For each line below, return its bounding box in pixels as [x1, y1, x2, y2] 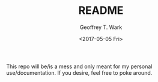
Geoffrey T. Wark [79, 24, 123, 31]
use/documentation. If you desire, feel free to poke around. [6, 69, 153, 76]
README [78, 4, 124, 17]
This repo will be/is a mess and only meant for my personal [6, 63, 153, 70]
